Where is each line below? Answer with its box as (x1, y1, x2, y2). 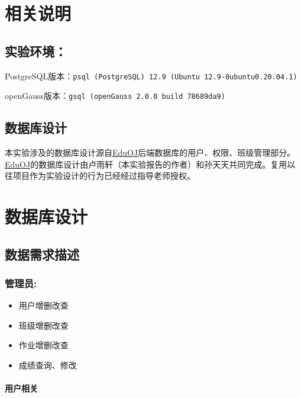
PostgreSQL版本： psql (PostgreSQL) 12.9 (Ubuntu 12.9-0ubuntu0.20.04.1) (5, 69, 297, 82)
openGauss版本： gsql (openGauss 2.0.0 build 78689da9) (5, 89, 225, 102)
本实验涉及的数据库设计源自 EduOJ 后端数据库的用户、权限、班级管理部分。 (5, 146, 296, 159)
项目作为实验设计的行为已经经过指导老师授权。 (12, 169, 195, 182)
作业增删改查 (18, 339, 69, 351)
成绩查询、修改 (18, 359, 77, 371)
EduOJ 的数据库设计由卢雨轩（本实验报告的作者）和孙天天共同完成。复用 (5, 158, 287, 170)
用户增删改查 (18, 299, 69, 312)
